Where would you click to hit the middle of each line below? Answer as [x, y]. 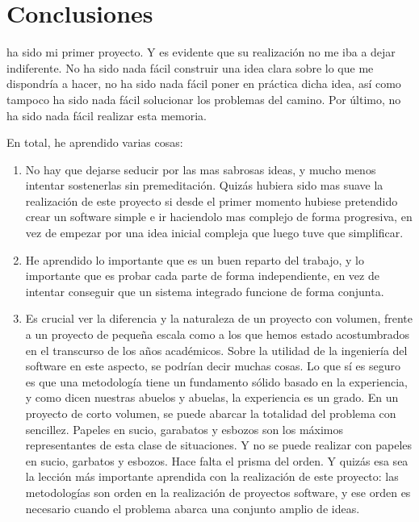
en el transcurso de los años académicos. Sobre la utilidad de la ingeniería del [216, 350]
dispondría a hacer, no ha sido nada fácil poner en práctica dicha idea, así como [204, 84]
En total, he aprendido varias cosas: [95, 142]
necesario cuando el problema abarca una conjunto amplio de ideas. [193, 508]
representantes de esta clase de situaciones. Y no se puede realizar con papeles [219, 445]
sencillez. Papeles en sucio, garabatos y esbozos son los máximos [184, 429]
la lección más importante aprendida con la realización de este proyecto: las [212, 476]
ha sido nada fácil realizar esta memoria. [107, 115]
